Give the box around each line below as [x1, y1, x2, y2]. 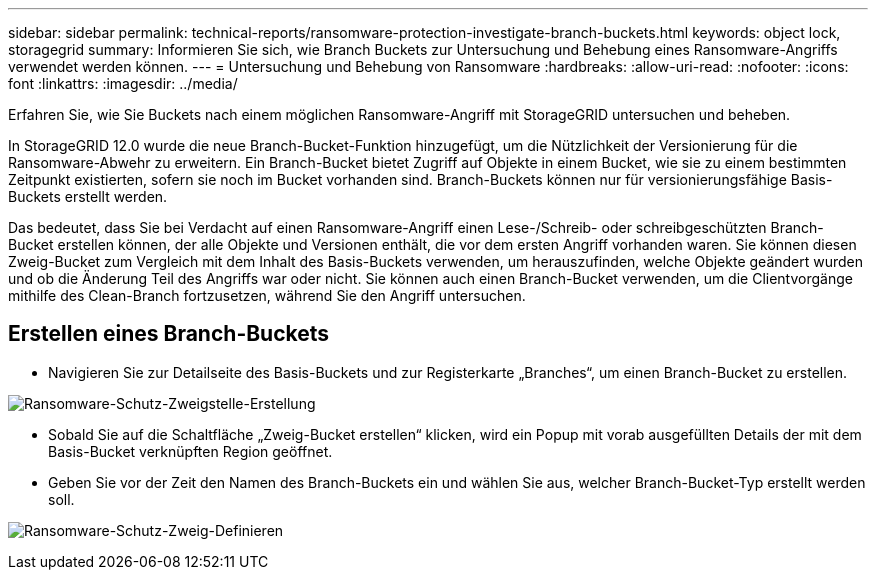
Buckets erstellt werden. [8, 188, 168, 205]
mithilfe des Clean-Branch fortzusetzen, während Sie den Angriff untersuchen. [8, 287, 526, 304]
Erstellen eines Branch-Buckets [8, 321, 330, 347]
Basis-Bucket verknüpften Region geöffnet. [48, 442, 333, 460]
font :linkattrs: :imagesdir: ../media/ [8, 75, 238, 92]
